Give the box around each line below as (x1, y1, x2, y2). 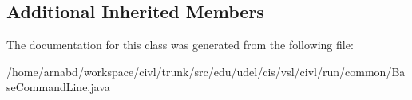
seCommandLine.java (6, 79, 110, 95)
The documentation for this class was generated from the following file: (6, 37, 354, 53)
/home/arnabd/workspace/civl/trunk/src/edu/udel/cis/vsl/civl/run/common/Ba (6, 63, 406, 79)
